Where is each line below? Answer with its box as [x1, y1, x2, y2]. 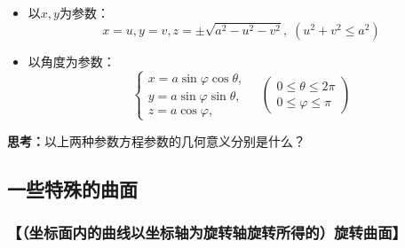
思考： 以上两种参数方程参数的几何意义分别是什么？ [7, 131, 306, 150]
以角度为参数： [28, 51, 115, 70]
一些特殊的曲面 [7, 174, 138, 202]
